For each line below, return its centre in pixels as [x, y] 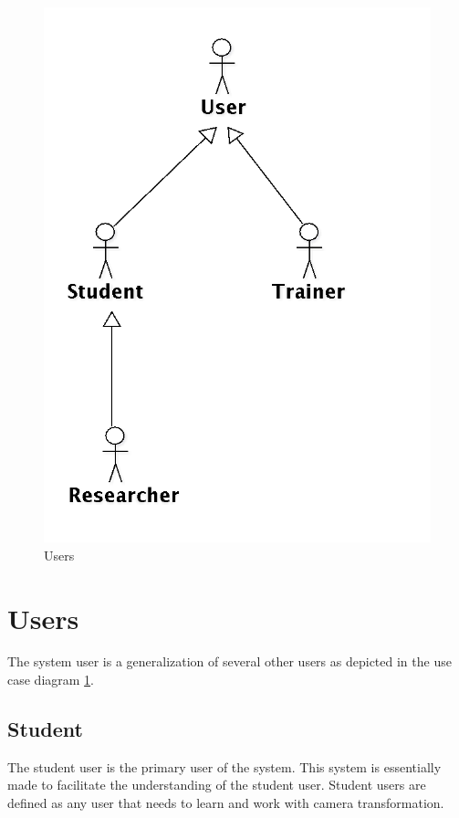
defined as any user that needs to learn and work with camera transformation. [226, 803]
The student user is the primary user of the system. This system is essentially [224, 766]
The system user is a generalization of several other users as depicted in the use [229, 661]
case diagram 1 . [51, 680]
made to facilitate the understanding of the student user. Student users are [217, 785]
